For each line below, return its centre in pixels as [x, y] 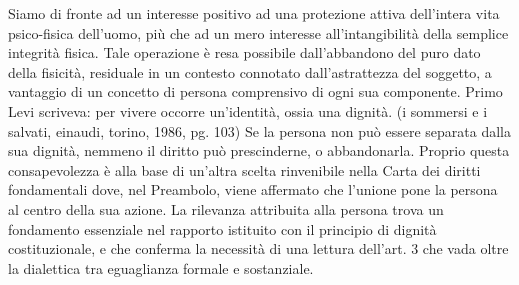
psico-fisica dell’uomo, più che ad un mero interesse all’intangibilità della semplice [258, 32]
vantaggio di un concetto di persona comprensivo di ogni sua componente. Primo [255, 91]
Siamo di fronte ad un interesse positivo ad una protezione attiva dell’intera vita [254, 13]
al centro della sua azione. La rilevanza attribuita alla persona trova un [226, 208]
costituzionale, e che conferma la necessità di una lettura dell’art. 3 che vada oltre [258, 248]
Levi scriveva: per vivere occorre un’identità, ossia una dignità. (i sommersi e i [248, 110]
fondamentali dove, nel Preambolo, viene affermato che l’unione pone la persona [253, 189]
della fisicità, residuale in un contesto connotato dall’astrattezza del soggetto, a [250, 71]
